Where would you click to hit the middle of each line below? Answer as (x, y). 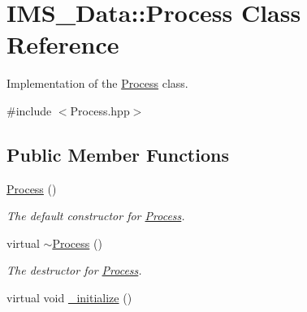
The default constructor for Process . (96, 216)
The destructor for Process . (74, 270)
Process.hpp (100, 110)
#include (29, 110)
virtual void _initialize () (69, 298)
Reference (63, 44)
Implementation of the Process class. (97, 83)
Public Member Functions (118, 154)
